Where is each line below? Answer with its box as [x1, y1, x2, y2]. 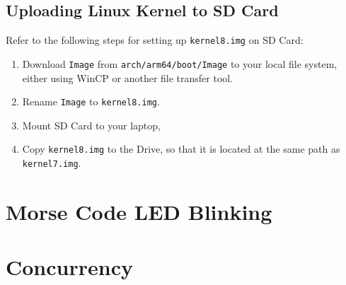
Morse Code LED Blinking [6, 197, 272, 226]
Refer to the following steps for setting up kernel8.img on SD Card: [6, 33, 304, 47]
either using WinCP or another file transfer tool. [22, 70, 233, 85]
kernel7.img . [22, 156, 81, 170]
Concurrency [6, 252, 133, 281]
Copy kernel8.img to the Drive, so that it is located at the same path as [22, 141, 340, 156]
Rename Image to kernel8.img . [22, 94, 160, 109]
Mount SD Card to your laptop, [22, 117, 161, 132]
